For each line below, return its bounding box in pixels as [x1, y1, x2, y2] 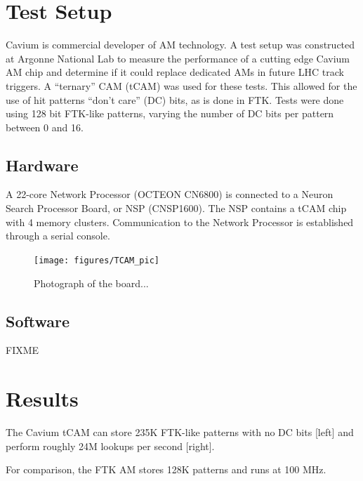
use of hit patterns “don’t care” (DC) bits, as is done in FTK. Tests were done [6, 92, 344, 107]
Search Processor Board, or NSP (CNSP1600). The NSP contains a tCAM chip [6, 201, 347, 216]
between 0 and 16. [6, 119, 84, 134]
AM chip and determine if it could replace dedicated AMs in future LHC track [6, 65, 344, 79]
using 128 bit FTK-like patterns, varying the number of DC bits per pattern [6, 106, 334, 121]
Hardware [6, 154, 79, 176]
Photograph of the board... [34, 275, 149, 290]
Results [6, 384, 79, 413]
